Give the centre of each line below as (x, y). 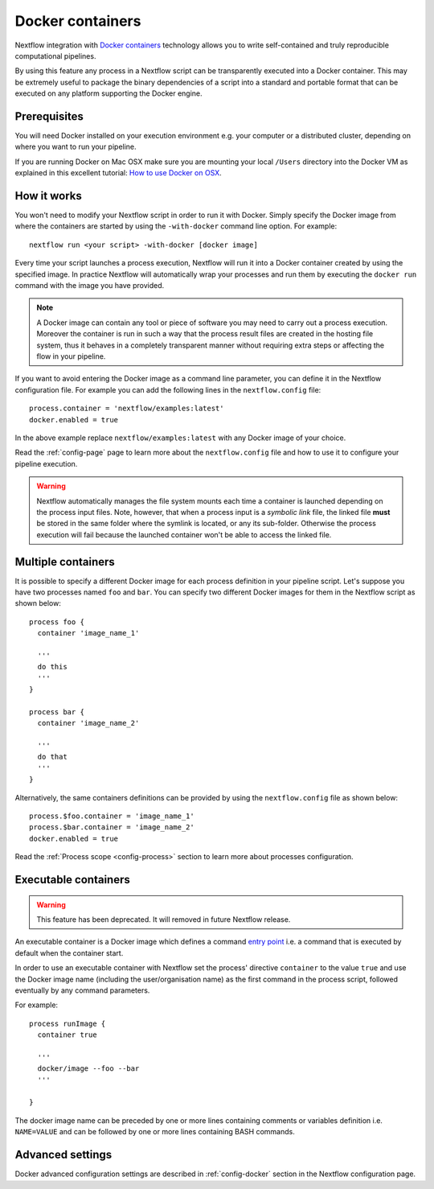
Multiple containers (65, 562)
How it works (48, 196)
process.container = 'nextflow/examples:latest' (127, 409)
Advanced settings (63, 1155)
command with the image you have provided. (90, 286)
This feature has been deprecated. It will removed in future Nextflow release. (164, 919)
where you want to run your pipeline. (76, 147)
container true (67, 1035)
